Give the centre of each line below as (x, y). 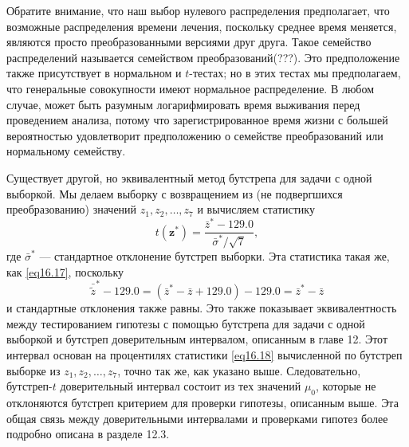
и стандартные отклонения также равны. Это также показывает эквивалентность (202, 308)
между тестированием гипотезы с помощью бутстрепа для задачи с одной (186, 323)
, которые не (346, 386)
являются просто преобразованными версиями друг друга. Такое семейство (189, 42)
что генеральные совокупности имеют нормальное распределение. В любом (191, 88)
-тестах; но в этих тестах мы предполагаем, (295, 73)
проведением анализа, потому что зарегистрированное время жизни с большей (197, 120)
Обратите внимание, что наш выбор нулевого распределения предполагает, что (198, 10)
